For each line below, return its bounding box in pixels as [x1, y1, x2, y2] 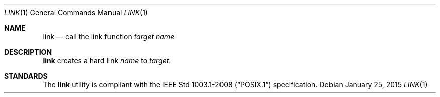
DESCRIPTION [4, 48, 52, 56]
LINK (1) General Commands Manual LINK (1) [4, 8, 148, 17]
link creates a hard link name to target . [43, 56, 171, 65]
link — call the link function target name [43, 32, 175, 41]
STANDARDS [4, 72, 48, 80]
